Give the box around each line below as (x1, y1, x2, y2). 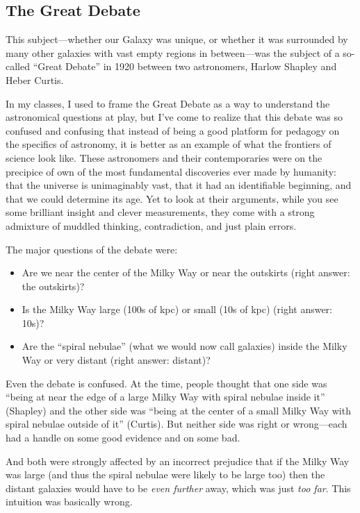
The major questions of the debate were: (6, 242, 178, 256)
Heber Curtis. (6, 72, 64, 87)
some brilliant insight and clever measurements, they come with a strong (6, 205, 315, 219)
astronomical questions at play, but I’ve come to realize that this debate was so (6, 110, 343, 124)
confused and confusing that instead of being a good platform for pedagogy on (6, 123, 340, 137)
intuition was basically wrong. (6, 494, 133, 509)
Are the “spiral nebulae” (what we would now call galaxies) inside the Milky (22, 339, 347, 353)
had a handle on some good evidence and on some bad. (6, 430, 240, 445)
